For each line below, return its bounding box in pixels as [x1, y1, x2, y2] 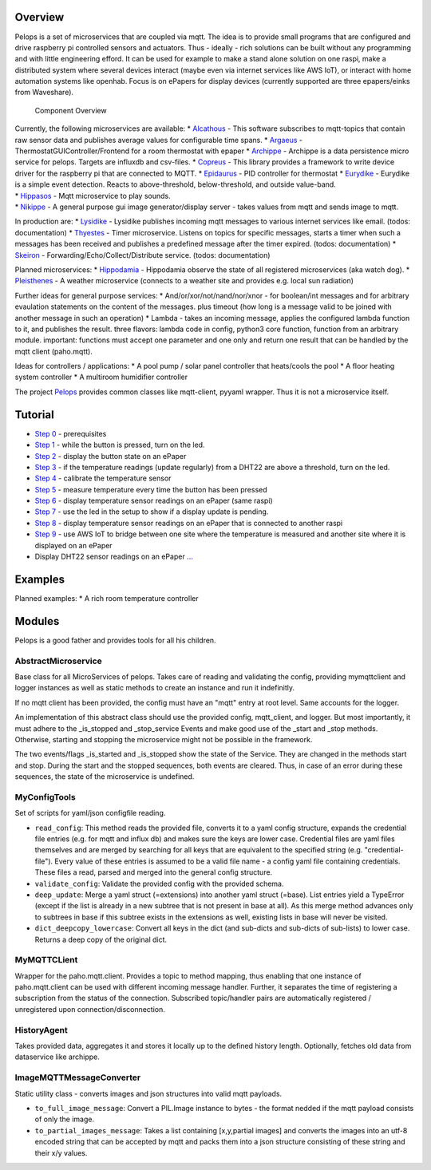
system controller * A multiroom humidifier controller [14, 372, 188, 382]
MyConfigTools [14, 791, 76, 802]
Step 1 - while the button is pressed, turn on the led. [34, 440, 205, 450]
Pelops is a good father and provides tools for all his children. [14, 635, 216, 645]
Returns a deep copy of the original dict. [34, 935, 168, 944]
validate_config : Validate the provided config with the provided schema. [34, 879, 284, 888]
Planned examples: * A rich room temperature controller [14, 593, 199, 603]
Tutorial [14, 408, 55, 421]
